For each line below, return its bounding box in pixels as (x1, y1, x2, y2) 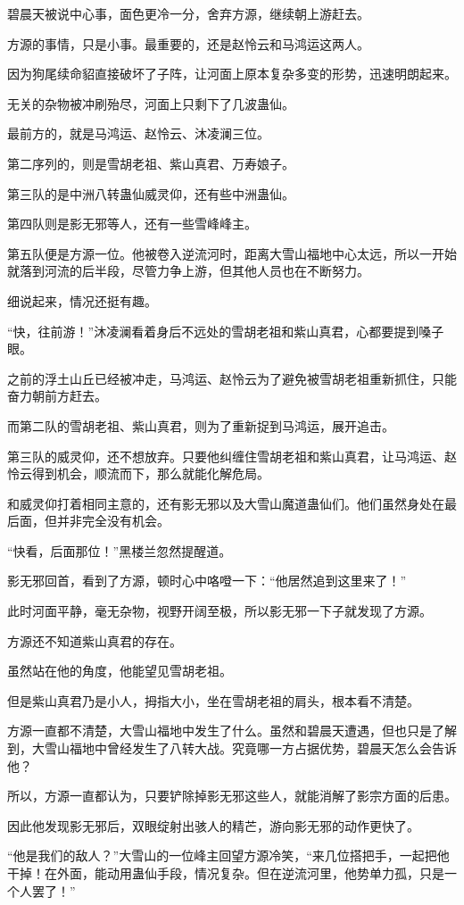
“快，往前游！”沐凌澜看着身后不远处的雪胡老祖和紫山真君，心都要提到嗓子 (7, 321, 444, 340)
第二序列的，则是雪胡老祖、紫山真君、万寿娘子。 (7, 154, 294, 172)
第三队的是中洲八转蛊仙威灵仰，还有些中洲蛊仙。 (7, 184, 294, 203)
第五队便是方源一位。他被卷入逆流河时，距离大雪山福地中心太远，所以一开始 (7, 244, 457, 262)
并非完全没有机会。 (56, 511, 170, 530)
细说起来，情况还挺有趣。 (7, 291, 157, 310)
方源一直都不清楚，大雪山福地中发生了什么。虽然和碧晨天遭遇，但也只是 (7, 721, 432, 740)
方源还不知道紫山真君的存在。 (7, 631, 182, 650)
